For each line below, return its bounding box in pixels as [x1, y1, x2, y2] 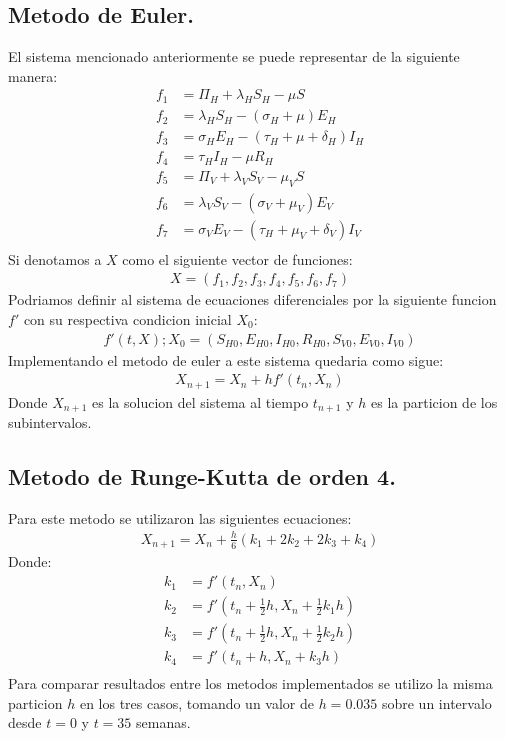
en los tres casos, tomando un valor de [79, 692, 314, 713]
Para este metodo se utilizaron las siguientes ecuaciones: [8, 507, 352, 528]
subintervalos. [8, 412, 92, 433]
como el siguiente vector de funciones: [122, 248, 353, 269]
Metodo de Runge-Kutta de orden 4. [8, 461, 396, 492]
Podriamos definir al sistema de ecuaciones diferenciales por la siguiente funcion [8, 289, 497, 310]
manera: [8, 65, 58, 86]
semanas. [136, 712, 191, 733]
